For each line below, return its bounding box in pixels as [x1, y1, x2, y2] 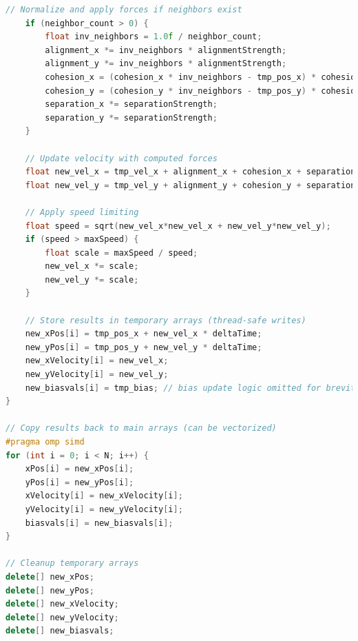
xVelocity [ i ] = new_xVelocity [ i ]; [25, 491, 183, 501]
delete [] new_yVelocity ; [6, 612, 119, 622]
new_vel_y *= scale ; [45, 274, 139, 285]
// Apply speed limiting [25, 207, 139, 217]
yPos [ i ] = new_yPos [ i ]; [25, 477, 134, 487]
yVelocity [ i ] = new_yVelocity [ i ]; [25, 504, 183, 514]
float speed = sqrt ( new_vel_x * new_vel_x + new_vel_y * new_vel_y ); [25, 221, 331, 231]
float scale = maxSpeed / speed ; [45, 247, 198, 258]
